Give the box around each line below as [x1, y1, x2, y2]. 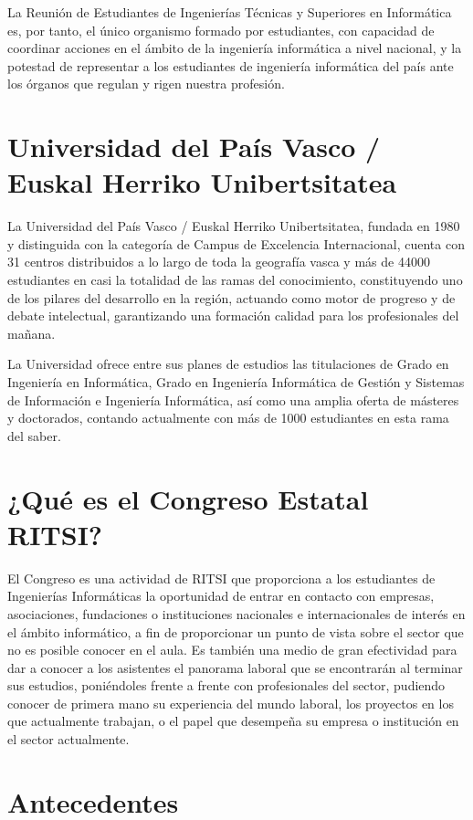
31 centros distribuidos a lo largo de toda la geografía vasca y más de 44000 [7, 252, 430, 271]
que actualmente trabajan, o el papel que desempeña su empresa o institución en [7, 711, 459, 731]
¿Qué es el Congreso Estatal [7, 479, 369, 517]
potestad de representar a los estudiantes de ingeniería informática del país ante [7, 56, 454, 75]
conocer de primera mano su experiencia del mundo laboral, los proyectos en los [7, 693, 454, 712]
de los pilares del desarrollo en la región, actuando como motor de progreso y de [7, 288, 456, 307]
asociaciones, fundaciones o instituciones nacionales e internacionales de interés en [7, 604, 466, 623]
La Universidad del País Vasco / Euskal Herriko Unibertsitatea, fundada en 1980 [7, 216, 460, 236]
